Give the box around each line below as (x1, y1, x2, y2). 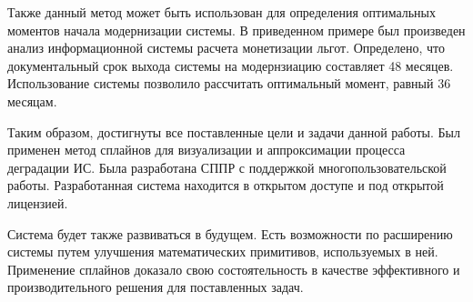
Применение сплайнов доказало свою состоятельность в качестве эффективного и (7, 259, 460, 278)
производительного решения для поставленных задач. (7, 277, 304, 297)
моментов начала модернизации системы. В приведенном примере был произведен (7, 20, 466, 39)
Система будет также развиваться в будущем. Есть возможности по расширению (7, 224, 453, 243)
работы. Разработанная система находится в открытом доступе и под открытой (7, 176, 444, 195)
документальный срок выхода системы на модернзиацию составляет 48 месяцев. (7, 55, 454, 75)
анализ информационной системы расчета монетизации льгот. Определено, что (7, 38, 445, 57)
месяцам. (7, 91, 57, 110)
